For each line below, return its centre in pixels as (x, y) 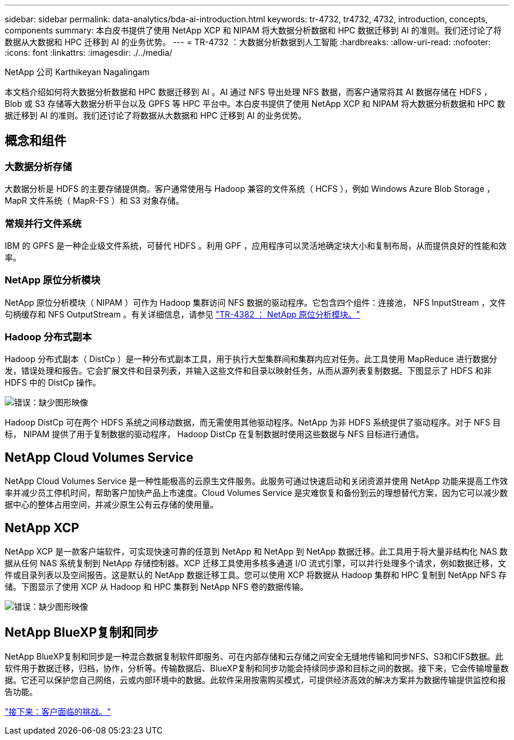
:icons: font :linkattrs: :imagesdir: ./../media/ (89, 53)
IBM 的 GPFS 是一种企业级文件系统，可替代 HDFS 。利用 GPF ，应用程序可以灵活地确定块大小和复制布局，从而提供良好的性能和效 (256, 245)
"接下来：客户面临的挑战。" (58, 712)
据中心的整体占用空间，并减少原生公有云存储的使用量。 (111, 505)
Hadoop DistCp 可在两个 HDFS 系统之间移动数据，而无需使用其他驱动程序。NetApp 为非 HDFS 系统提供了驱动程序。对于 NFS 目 (253, 423)
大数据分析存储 (38, 166)
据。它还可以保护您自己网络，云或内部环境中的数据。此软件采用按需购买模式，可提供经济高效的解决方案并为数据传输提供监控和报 (255, 680)
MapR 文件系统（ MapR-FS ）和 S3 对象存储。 (94, 201)
